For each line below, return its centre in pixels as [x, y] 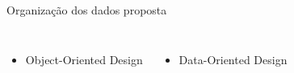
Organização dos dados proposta [87, 10]
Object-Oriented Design [84, 59]
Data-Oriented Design [233, 59]
